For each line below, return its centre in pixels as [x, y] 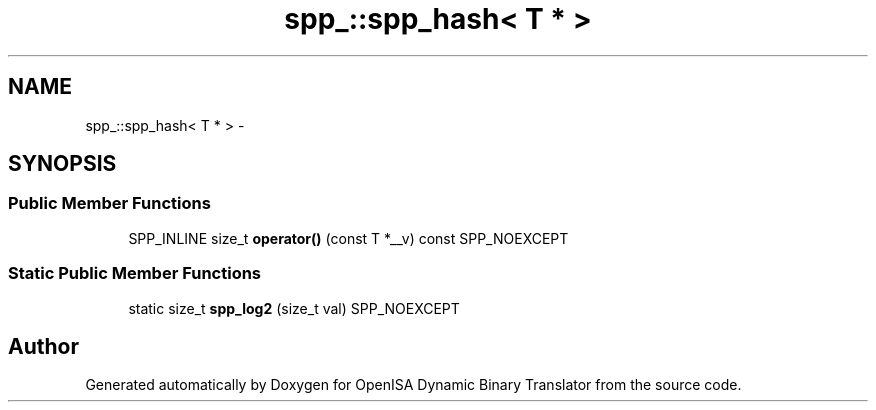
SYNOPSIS [62, 164]
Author [43, 346]
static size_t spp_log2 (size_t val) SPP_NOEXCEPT [294, 308]
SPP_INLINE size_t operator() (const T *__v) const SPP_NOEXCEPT [348, 238]
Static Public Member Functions [135, 273]
